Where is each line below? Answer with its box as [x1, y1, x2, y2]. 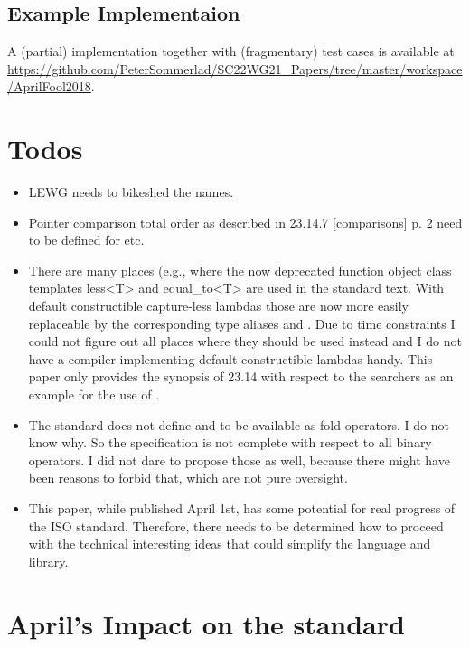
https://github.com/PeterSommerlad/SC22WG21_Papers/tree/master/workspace [7, 59, 463, 78]
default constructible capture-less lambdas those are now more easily [28, 296, 409, 315]
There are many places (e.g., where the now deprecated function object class [28, 260, 452, 279]
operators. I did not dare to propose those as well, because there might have [28, 450, 450, 469]
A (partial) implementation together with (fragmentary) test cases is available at [7, 42, 455, 61]
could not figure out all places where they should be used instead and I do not [28, 332, 462, 351]
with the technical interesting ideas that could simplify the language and [28, 534, 431, 553]
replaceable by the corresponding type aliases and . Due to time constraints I [28, 314, 456, 333]
